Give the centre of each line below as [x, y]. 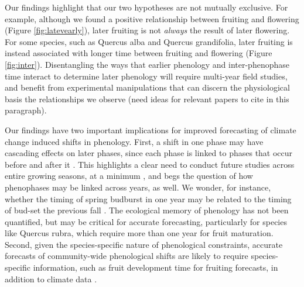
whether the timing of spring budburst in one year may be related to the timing [148, 198]
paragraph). [26, 110]
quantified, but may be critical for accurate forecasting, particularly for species [146, 221]
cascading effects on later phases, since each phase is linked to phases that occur [149, 153]
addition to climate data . [51, 279]
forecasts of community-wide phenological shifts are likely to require [127, 256]
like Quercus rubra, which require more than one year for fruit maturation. [139, 233]
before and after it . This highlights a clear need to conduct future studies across [150, 164]
